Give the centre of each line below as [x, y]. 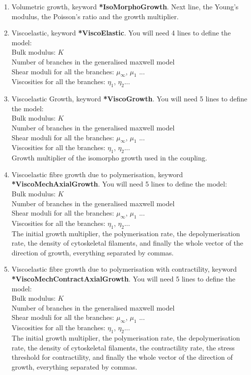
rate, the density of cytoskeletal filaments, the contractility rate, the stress [123, 347]
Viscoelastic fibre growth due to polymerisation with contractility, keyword [124, 269]
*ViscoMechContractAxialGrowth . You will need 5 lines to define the [123, 279]
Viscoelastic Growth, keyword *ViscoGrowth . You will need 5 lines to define [129, 99]
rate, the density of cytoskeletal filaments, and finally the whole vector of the [127, 243]
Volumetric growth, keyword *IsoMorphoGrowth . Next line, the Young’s [125, 6]
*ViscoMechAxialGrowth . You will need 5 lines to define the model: [119, 184]
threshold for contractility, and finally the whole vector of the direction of [122, 357]
